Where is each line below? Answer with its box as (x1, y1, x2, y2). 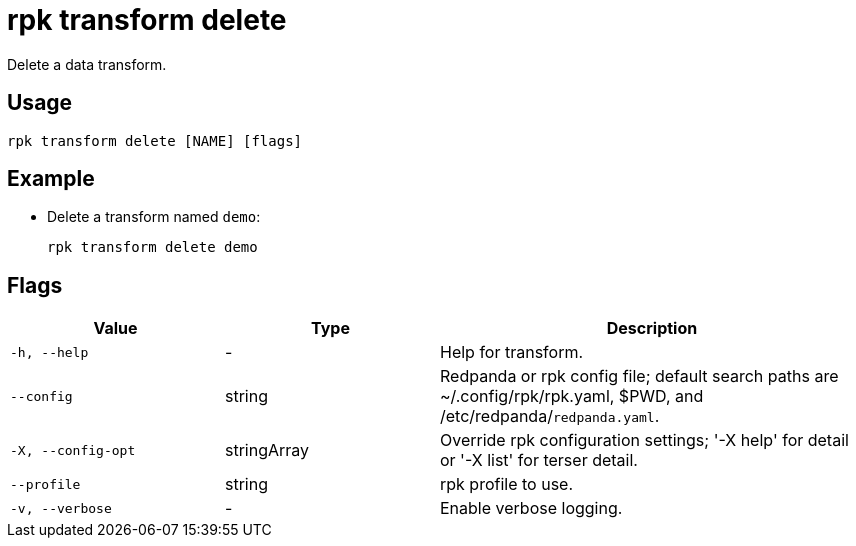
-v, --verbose (10, 500, 112, 516)
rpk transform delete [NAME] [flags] (7, 132, 303, 149)
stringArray (225, 440, 310, 461)
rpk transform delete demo (47, 239, 258, 256)
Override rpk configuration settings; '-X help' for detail (440, 430, 849, 451)
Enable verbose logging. (440, 498, 623, 519)
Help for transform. (440, 342, 584, 363)
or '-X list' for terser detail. (440, 450, 638, 471)
